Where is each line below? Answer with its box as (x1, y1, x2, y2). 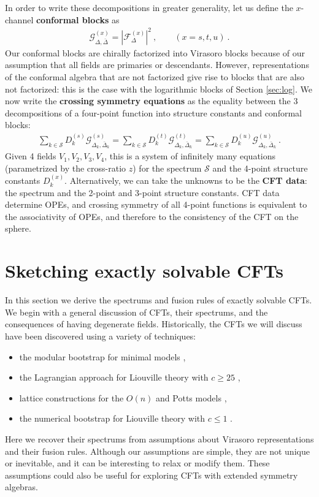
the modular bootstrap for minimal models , (19, 350, 186, 363)
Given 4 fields (5, 150, 56, 162)
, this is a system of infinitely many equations (104, 150, 276, 162)
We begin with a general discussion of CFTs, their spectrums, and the (5, 305, 268, 318)
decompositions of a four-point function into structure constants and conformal (5, 106, 302, 119)
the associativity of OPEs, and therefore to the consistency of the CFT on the (5, 210, 299, 222)
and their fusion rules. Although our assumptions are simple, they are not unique (5, 444, 310, 457)
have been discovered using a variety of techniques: (5, 329, 196, 342)
